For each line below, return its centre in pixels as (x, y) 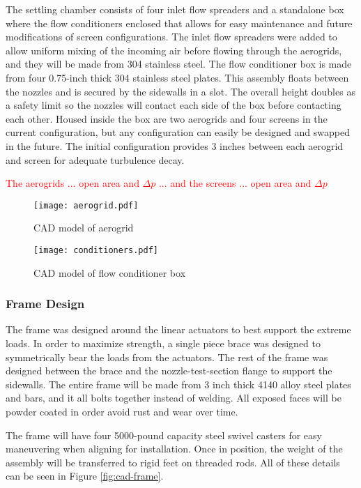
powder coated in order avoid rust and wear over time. (122, 411)
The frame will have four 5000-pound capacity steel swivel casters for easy (164, 435)
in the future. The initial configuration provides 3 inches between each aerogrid (175, 145)
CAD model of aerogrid (84, 228)
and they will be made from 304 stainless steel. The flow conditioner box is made (179, 64)
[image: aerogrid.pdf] (86, 205)
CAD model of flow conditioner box (110, 272)
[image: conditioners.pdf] (96, 250)
